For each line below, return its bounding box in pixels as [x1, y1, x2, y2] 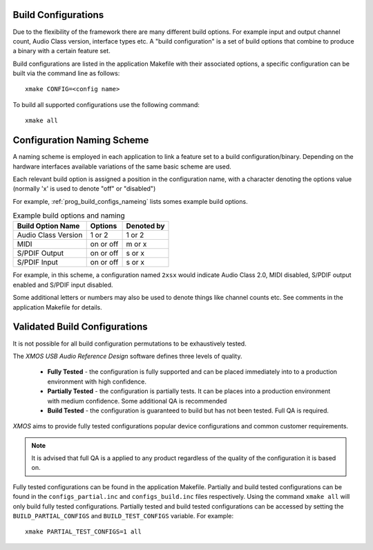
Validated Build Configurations [12, 321, 148, 333]
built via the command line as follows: [12, 69, 120, 77]
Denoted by [126, 221, 165, 231]
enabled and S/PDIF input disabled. [12, 281, 113, 289]
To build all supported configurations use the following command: [12, 100, 200, 108]
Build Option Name [17, 221, 80, 231]
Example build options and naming [12, 211, 125, 220]
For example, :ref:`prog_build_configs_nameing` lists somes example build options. [12, 197, 248, 205]
